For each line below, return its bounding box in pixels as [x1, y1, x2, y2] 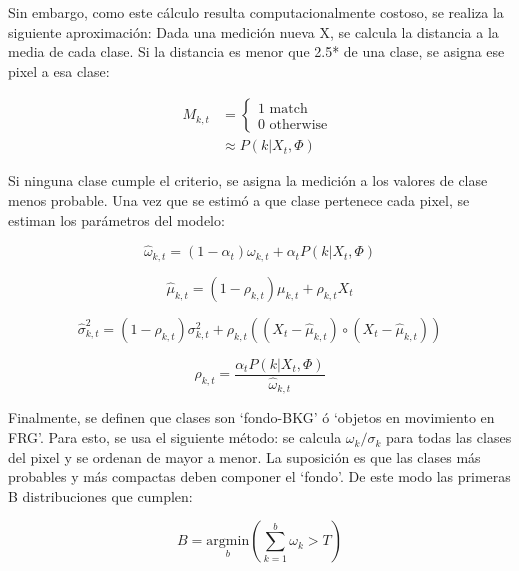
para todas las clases [385, 427, 512, 448]
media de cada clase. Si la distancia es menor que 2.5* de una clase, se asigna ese [8, 41, 505, 62]
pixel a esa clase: [8, 60, 110, 81]
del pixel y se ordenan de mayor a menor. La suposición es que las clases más [8, 446, 481, 467]
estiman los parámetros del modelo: [8, 209, 225, 230]
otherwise [269, 117, 328, 132]
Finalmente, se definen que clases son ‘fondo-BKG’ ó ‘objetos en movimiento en [8, 407, 495, 428]
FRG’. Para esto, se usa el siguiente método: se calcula [8, 427, 342, 448]
